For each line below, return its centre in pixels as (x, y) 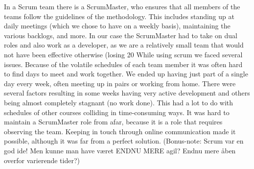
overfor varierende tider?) (42, 160)
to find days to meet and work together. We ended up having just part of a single (126, 74)
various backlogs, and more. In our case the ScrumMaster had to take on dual (121, 35)
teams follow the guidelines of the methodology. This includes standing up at (119, 16)
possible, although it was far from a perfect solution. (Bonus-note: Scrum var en (124, 141)
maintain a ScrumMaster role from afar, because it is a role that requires (113, 122)
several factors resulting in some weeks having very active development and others (127, 93)
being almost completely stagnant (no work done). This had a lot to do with (119, 102)
